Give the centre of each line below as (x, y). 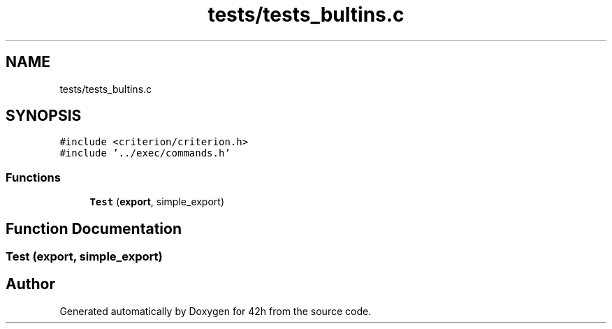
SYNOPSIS (44, 116)
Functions (33, 177)
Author (30, 284)
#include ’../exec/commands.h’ (145, 153)
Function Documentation (94, 228)
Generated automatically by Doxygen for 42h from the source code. (216, 311)
